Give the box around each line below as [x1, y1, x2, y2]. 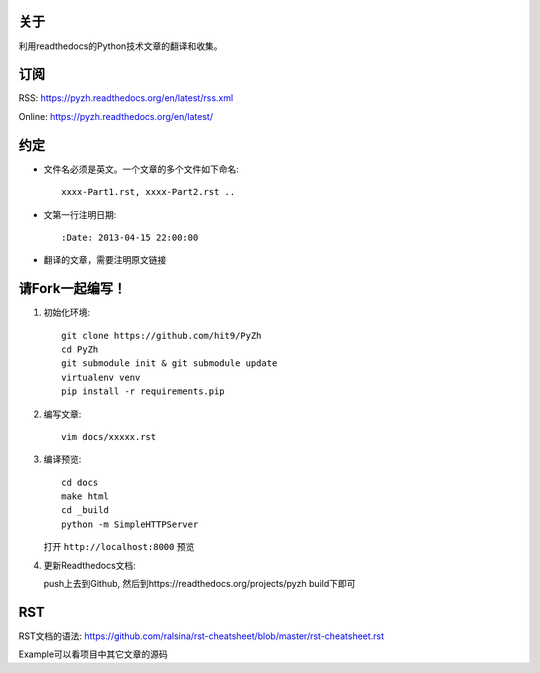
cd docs [61, 476, 99, 488]
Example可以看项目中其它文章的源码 [18, 648, 169, 660]
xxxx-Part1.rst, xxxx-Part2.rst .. [61, 186, 236, 198]
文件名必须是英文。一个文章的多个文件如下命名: [43, 163, 240, 175]
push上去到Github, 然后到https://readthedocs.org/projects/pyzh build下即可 [43, 578, 356, 590]
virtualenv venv [61, 371, 141, 383]
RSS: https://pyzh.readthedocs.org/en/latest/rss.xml [18, 92, 234, 104]
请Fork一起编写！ [18, 280, 127, 297]
